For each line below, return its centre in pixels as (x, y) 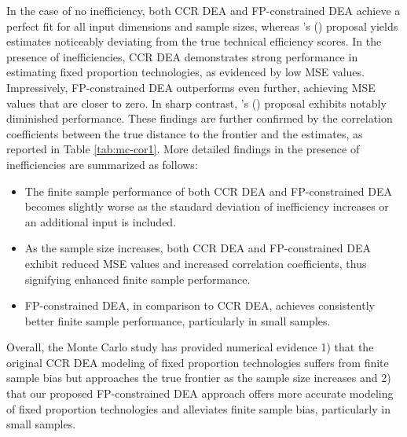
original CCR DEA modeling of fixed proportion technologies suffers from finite (198, 362)
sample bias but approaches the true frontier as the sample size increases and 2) (199, 378)
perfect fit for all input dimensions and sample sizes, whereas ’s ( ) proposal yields (202, 26)
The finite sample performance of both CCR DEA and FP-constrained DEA (208, 191)
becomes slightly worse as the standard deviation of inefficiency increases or (207, 206)
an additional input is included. (101, 221)
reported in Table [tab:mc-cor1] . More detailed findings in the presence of (183, 149)
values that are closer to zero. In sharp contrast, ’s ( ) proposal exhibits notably (196, 103)
